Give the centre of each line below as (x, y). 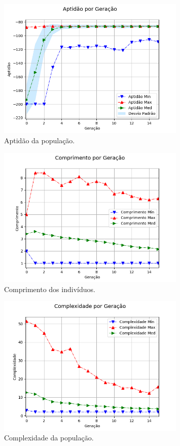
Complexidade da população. (49, 438)
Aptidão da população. (40, 140)
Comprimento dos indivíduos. (50, 289)
